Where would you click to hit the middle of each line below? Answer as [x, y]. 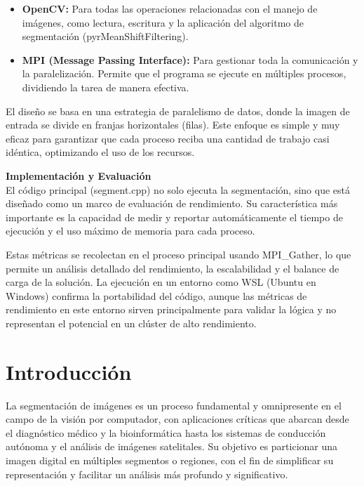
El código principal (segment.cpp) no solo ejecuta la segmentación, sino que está [178, 189]
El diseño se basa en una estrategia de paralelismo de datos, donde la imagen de [178, 111]
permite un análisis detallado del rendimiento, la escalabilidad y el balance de [173, 268]
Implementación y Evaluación [79, 175]
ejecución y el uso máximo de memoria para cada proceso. [130, 231]
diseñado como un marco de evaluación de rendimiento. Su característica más [172, 203]
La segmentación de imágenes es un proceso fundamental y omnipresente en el [174, 405]
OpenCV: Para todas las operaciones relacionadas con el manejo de [170, 8]
